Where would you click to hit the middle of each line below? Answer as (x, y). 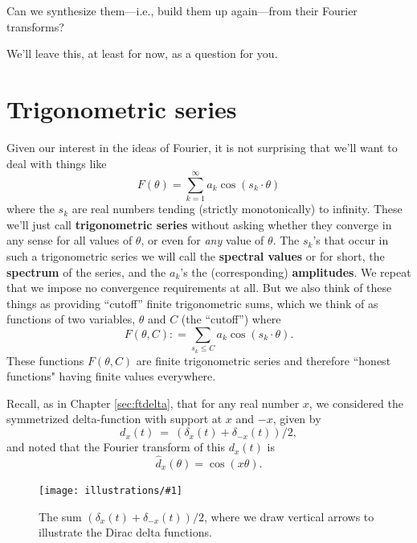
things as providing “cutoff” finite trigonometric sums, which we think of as (192, 303)
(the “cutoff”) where (231, 319)
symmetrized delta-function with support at (114, 419)
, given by (297, 419)
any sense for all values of (69, 240)
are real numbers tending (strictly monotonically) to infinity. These (237, 209)
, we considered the (356, 403)
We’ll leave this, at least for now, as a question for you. (142, 53)
